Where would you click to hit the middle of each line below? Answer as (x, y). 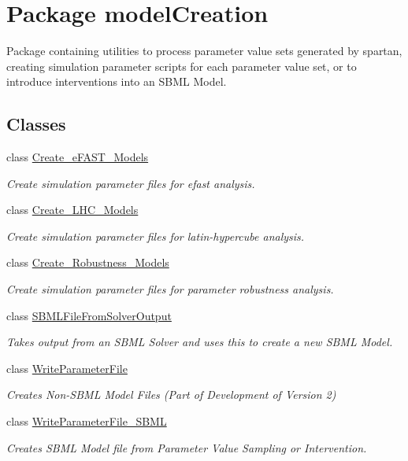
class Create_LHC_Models (72, 210)
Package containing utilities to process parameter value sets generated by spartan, (204, 51)
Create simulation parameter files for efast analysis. (131, 183)
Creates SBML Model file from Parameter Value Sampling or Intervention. (187, 447)
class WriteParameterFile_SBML (87, 421)
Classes (36, 124)
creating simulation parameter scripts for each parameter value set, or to (182, 66)
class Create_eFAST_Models (78, 157)
